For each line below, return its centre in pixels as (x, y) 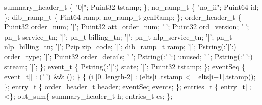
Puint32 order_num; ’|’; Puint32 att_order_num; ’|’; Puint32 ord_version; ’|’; (127, 27)
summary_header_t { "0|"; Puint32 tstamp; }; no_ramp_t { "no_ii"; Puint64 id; (132, 7)
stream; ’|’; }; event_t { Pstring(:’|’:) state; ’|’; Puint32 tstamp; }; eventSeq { (125, 66)
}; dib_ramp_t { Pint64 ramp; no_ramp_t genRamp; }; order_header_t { (123, 16)
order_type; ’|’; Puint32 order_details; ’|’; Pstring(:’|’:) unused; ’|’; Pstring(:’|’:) (128, 56)
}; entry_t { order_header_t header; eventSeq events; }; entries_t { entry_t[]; (128, 86)
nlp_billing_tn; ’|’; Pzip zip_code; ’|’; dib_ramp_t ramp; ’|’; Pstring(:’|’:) (120, 46)
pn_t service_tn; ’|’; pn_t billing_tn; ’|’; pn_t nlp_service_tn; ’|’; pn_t (118, 36)
